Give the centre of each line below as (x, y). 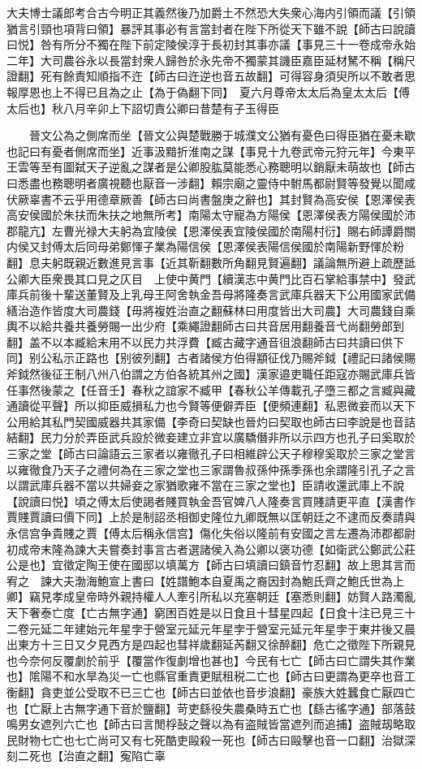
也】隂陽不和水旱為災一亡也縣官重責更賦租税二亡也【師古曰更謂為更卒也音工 (211, 676)
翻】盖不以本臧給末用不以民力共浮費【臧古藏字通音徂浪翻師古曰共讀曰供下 (205, 341)
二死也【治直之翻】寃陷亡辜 (91, 756)
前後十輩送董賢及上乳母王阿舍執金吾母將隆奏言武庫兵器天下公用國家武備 (222, 294)
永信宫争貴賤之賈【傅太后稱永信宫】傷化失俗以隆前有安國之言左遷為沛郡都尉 (211, 533)
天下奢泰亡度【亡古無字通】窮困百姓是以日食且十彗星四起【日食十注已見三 (205, 612)
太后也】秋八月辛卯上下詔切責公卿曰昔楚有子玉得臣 (143, 108)
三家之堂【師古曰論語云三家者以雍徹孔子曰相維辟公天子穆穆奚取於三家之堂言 (211, 454)
